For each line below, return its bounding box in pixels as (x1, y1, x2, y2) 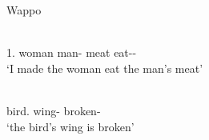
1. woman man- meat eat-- (6, 44, 137, 61)
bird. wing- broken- (6, 102, 101, 118)
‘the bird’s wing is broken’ (6, 118, 135, 134)
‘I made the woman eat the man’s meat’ (6, 59, 203, 76)
